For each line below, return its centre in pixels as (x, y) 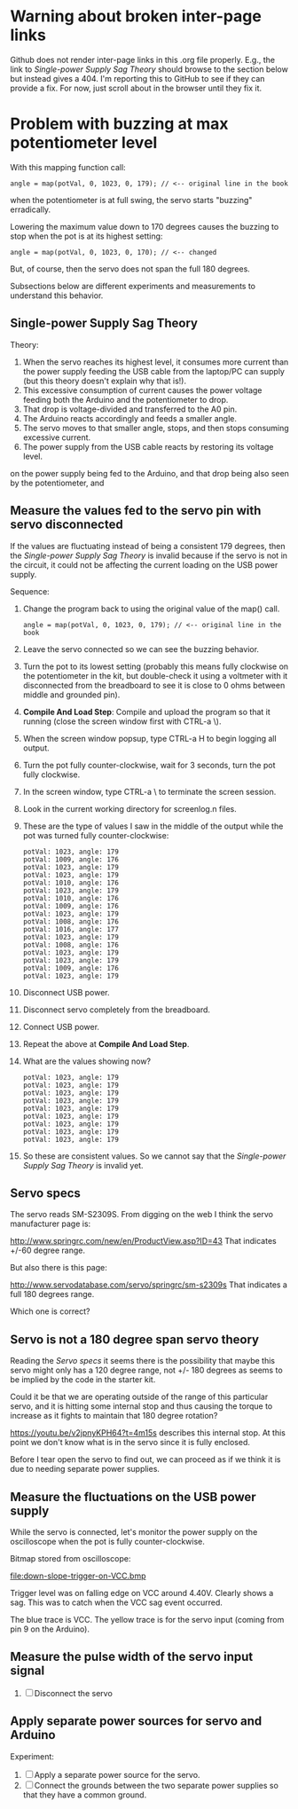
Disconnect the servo (74, 1693)
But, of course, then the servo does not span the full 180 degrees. (130, 269)
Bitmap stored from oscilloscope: (71, 1558)
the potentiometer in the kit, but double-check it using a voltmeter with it (155, 675)
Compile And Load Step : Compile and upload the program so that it (147, 712)
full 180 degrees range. (52, 1294)
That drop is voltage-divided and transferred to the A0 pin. (130, 409)
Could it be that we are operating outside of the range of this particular (139, 1397)
